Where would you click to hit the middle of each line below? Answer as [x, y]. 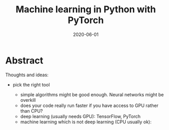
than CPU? [32, 111]
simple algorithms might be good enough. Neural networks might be [92, 94]
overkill [28, 100]
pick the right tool [31, 84]
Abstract [24, 60]
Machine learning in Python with [86, 9]
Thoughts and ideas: [27, 75]
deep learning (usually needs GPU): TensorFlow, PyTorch [80, 116]
